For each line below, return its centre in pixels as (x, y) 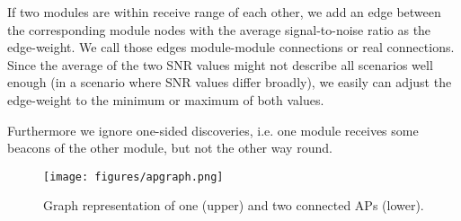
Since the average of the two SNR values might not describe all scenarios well (220, 64)
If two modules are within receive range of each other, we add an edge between (224, 12)
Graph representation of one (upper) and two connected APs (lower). (234, 205)
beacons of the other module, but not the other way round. (170, 148)
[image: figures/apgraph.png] (133, 177)
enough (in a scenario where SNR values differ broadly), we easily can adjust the (230, 82)
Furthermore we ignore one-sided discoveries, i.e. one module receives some (213, 130)
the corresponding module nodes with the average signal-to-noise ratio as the (219, 29)
